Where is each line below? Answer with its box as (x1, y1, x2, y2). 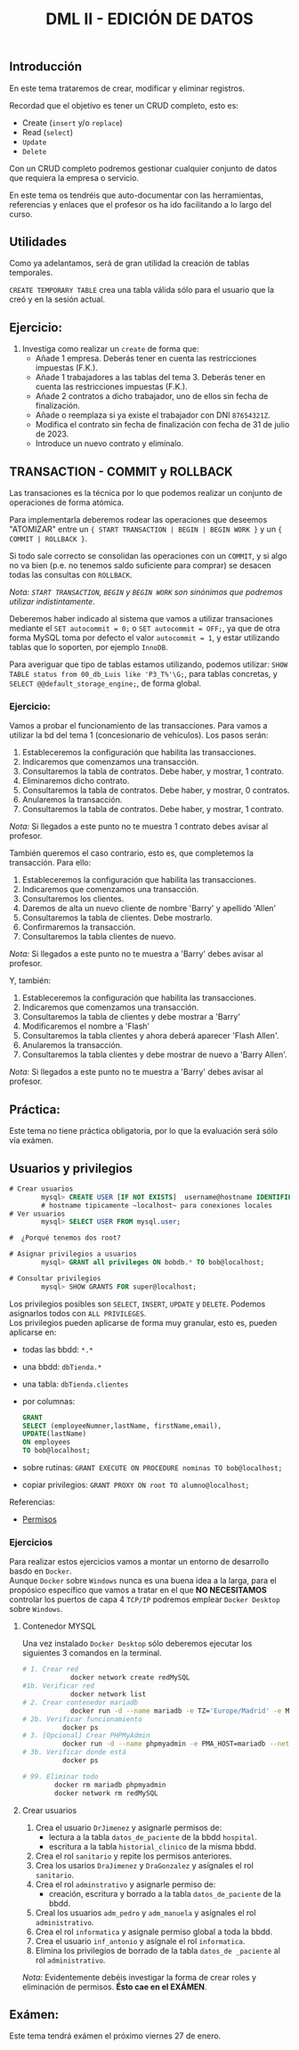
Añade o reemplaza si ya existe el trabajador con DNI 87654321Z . (35, 410, 271, 420)
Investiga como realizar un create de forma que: (21, 344, 199, 354)
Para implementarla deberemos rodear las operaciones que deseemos (9, 515, 268, 525)
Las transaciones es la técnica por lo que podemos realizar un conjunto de (9, 488, 283, 499)
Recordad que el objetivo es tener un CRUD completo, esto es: (9, 100, 238, 110)
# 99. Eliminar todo (21, 1772, 99, 1781)
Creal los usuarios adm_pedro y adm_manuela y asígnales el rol (35, 1907, 256, 1918)
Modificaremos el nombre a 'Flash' (21, 1021, 150, 1032)
